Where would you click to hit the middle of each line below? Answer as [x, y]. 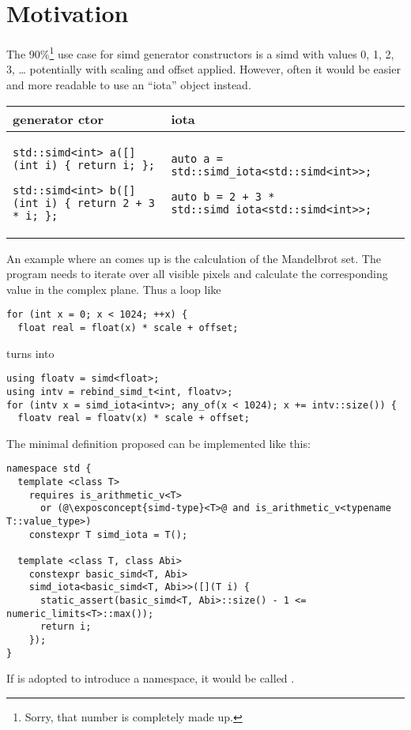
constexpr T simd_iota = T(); [108, 534]
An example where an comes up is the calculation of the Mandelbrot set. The [194, 258]
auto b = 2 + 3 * [223, 196]
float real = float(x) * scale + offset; [128, 328]
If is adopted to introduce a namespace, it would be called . [151, 678]
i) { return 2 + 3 [100, 203]
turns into [30, 353]
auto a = [197, 158]
